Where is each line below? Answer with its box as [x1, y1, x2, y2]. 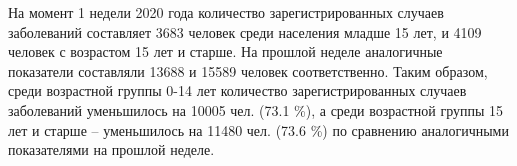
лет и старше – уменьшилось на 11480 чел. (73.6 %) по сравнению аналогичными [8, 119, 509, 140]
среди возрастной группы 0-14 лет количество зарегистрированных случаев [8, 80, 467, 101]
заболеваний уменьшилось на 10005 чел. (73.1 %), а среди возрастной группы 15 [8, 99, 504, 120]
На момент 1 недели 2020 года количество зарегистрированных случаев [8, 2, 444, 22]
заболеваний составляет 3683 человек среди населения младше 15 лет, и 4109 [8, 21, 482, 42]
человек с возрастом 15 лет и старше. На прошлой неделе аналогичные [8, 41, 443, 62]
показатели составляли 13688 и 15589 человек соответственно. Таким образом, [8, 60, 488, 81]
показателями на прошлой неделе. [8, 139, 215, 160]
